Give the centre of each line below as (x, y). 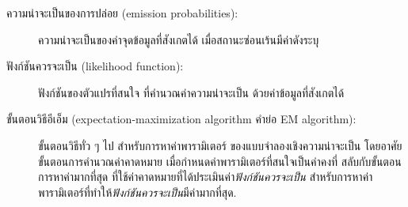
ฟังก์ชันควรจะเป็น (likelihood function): (95, 66)
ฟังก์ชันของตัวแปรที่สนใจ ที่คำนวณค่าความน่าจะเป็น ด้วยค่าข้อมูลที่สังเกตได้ (191, 92)
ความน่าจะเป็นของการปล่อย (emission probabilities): (122, 13)
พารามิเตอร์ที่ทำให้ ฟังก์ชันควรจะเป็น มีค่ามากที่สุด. (137, 192)
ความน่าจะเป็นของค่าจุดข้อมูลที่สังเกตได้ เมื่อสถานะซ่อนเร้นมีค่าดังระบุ (179, 39)
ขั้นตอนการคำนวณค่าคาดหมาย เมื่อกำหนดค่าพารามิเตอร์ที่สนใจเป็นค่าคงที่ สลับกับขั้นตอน (220, 161)
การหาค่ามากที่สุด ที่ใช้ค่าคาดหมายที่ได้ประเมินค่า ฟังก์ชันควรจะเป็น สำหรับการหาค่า (206, 177)
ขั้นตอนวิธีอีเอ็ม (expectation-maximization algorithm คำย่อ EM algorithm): (181, 119)
